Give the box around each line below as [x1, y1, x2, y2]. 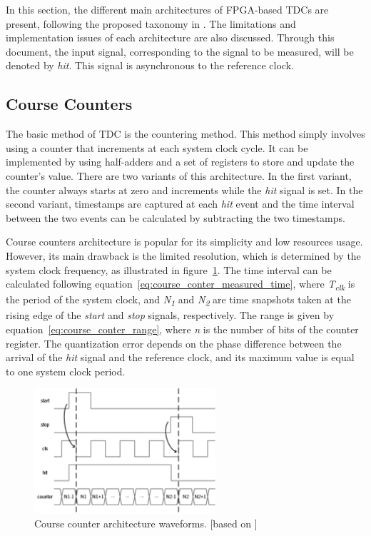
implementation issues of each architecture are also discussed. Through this [6, 30, 335, 45]
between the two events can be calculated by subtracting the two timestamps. [6, 210, 345, 225]
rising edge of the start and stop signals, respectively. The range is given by [6, 308, 335, 323]
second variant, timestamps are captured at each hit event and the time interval [6, 196, 355, 211]
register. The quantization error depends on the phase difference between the [6, 335, 342, 350]
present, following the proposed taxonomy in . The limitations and [6, 16, 296, 31]
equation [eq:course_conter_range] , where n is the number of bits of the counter [6, 321, 359, 336]
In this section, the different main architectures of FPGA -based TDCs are [6, 2, 329, 16]
